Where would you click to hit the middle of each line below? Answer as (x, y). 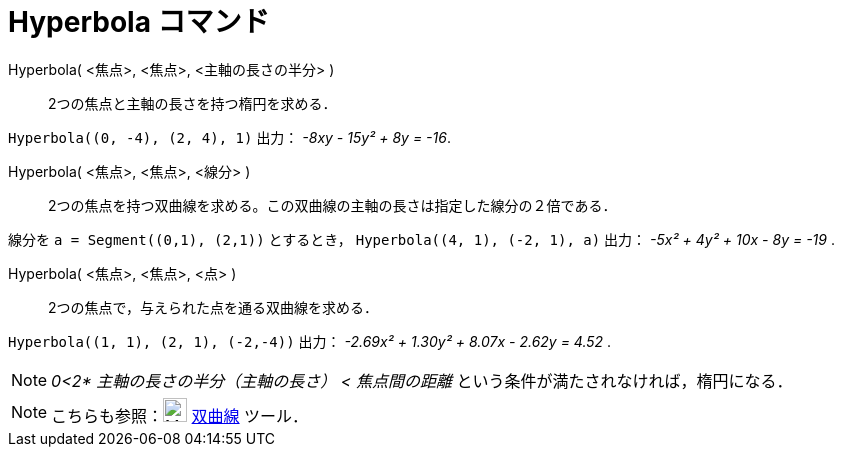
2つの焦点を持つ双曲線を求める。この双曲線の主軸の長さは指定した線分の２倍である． (332, 205)
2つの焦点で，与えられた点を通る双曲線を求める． (213, 307)
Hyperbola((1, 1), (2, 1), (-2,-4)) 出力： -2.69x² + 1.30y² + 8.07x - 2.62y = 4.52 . (310, 341)
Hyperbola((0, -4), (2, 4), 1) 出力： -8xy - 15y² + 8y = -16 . (229, 137)
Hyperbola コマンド (139, 22)
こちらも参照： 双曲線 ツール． (180, 415)
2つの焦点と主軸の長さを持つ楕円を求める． (192, 103)
